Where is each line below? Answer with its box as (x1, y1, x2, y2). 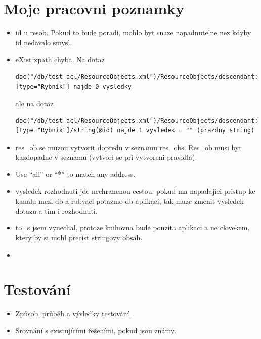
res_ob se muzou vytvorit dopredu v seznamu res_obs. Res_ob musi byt (15, 141, 242, 152)
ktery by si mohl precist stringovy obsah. (15, 232, 143, 243)
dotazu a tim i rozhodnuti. (15, 205, 98, 216)
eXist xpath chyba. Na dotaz (15, 54, 105, 65)
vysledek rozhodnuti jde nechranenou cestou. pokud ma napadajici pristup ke (15, 185, 255, 196)
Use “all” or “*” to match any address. (15, 169, 136, 179)
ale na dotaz (15, 98, 54, 109)
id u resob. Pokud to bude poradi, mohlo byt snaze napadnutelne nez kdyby (15, 27, 251, 38)
